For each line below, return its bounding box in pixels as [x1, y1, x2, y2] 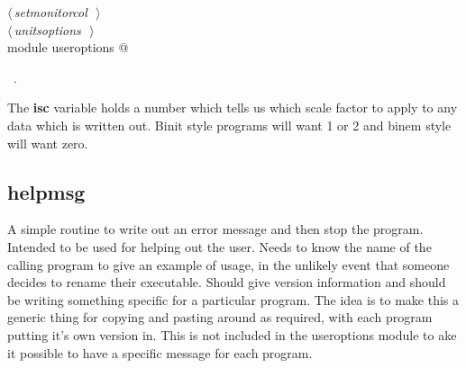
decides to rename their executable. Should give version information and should [7, 273, 446, 292]
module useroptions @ [7, 38, 129, 57]
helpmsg [7, 177, 86, 205]
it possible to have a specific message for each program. [7, 343, 313, 362]
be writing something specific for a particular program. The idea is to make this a [7, 290, 460, 309]
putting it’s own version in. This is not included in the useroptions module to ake [7, 325, 457, 344]
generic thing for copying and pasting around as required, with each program [7, 308, 433, 327]
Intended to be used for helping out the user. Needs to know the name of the [7, 237, 432, 256]
